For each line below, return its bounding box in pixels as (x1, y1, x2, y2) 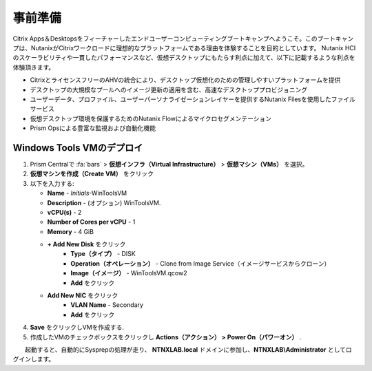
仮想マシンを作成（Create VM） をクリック (30, 169, 154, 178)
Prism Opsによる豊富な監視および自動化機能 (30, 124, 156, 132)
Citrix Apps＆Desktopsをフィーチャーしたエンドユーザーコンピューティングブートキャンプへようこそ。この (12, 34, 318, 43)
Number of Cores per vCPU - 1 (47, 218, 136, 226)
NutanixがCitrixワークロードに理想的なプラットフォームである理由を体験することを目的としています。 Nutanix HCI (30, 43, 356, 52)
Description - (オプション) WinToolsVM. (47, 198, 161, 206)
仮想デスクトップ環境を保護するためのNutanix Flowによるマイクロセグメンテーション (30, 114, 272, 123)
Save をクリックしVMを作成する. (30, 324, 124, 332)
